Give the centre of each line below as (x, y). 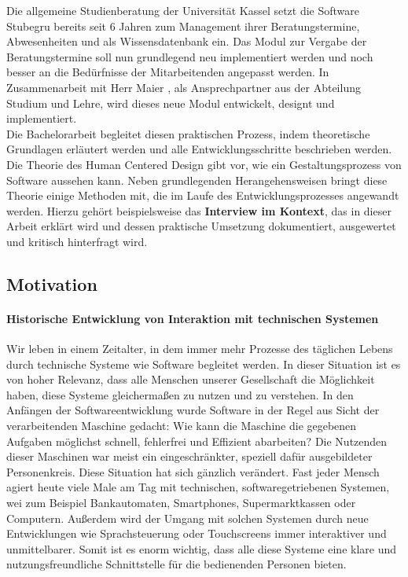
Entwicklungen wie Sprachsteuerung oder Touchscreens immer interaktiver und (197, 533)
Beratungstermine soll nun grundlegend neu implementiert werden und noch (190, 56)
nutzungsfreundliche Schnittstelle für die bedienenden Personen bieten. (176, 564)
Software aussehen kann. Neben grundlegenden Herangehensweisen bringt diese (197, 180)
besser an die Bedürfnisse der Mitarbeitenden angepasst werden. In (168, 72)
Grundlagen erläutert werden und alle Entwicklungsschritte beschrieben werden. (199, 149)
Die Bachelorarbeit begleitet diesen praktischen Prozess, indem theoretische (188, 133)
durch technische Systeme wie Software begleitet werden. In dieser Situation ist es (204, 364)
